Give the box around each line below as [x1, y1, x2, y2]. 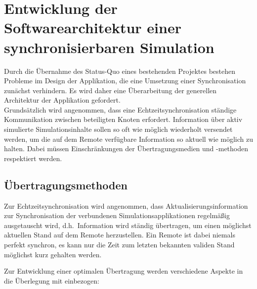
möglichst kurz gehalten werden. [4, 249, 102, 259]
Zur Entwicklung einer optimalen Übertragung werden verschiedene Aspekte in [4, 266, 243, 276]
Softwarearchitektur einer [4, 17, 181, 38]
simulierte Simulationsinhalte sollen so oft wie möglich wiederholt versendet [4, 124, 233, 134]
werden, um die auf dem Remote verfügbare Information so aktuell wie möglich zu [4, 133, 254, 144]
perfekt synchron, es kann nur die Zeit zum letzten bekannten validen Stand [4, 239, 235, 250]
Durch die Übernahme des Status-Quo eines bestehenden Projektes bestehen [4, 65, 236, 76]
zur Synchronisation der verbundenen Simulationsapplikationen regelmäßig [4, 210, 230, 221]
